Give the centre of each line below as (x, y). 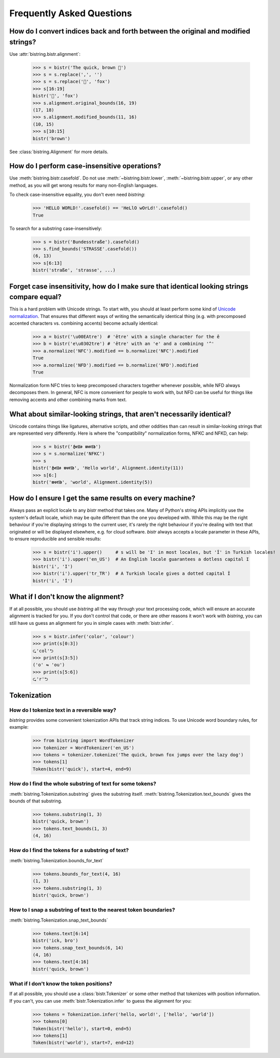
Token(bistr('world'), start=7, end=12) (83, 1043)
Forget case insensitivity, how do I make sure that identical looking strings (129, 286)
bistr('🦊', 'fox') (55, 96)
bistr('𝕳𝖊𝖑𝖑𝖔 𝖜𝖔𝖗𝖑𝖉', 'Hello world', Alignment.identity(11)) (108, 468)
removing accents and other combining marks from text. (68, 399)
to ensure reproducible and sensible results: (55, 539)
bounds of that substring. (36, 801)
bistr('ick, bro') (55, 941)
